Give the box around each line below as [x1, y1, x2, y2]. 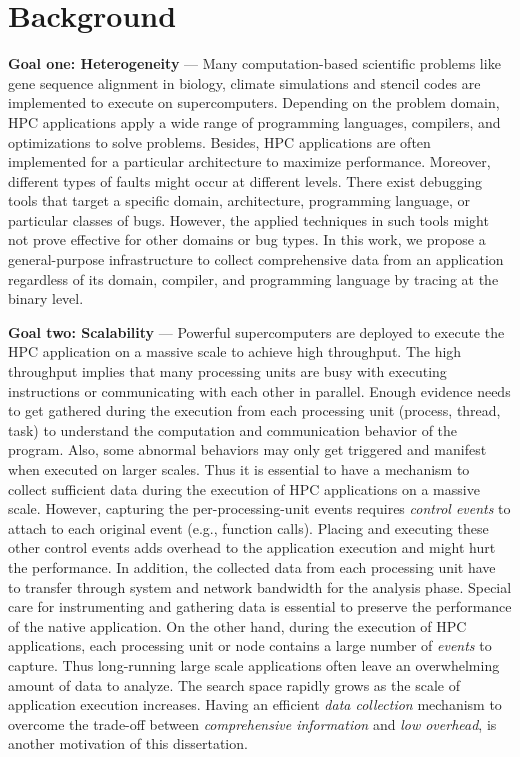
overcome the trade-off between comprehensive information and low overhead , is [8, 713, 497, 734]
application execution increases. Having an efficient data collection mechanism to [8, 694, 502, 715]
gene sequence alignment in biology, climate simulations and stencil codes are [8, 72, 481, 93]
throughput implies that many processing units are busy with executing [8, 361, 447, 382]
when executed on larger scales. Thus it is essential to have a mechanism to [8, 459, 470, 479]
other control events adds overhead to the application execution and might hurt [8, 537, 496, 558]
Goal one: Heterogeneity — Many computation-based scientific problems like [8, 53, 501, 74]
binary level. [8, 288, 84, 309]
